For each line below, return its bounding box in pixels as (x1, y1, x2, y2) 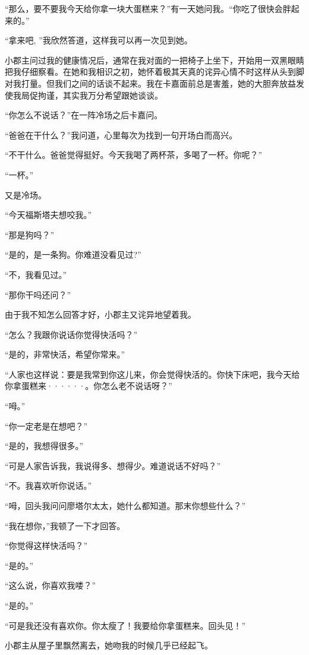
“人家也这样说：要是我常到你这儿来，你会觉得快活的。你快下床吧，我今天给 (5, 368, 300, 380)
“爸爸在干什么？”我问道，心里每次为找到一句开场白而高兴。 (5, 128, 238, 141)
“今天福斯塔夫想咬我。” (5, 208, 92, 221)
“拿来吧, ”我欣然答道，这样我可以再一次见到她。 (5, 34, 193, 46)
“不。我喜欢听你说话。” (5, 479, 92, 492)
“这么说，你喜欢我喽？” (5, 579, 96, 591)
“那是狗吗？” (5, 228, 55, 241)
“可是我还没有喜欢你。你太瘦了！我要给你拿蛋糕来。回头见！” (5, 619, 246, 631)
